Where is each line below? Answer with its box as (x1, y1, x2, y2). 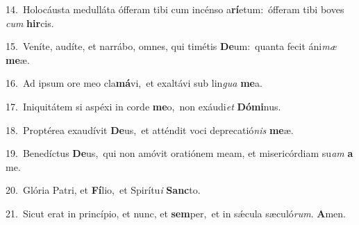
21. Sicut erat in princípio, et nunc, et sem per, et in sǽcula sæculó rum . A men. (6, 206, 346, 220)
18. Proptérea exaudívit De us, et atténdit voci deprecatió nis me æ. (6, 122, 294, 137)
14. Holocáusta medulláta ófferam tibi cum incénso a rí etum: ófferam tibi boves (6, 2, 344, 16)
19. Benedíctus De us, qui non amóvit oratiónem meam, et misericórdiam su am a (6, 146, 353, 160)
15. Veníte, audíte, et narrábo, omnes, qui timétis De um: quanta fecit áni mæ (6, 39, 337, 53)
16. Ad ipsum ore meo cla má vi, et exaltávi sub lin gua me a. (6, 76, 262, 90)
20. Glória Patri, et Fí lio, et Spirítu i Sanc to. (6, 183, 201, 197)
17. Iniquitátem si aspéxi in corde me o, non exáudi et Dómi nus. (6, 99, 281, 113)
